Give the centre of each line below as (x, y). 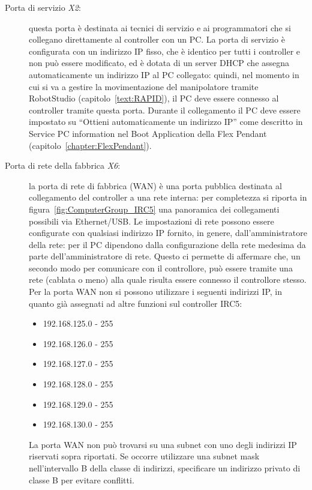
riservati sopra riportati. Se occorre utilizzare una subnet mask (144, 456)
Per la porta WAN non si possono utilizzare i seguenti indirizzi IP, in (156, 292)
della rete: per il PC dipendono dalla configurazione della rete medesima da (167, 244)
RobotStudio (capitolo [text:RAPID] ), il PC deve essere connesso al (154, 98)
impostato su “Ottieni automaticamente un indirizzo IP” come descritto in (166, 122)
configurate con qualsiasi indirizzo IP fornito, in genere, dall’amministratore (168, 233)
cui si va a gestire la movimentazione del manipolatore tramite (144, 86)
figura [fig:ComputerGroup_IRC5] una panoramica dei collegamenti (154, 209)
